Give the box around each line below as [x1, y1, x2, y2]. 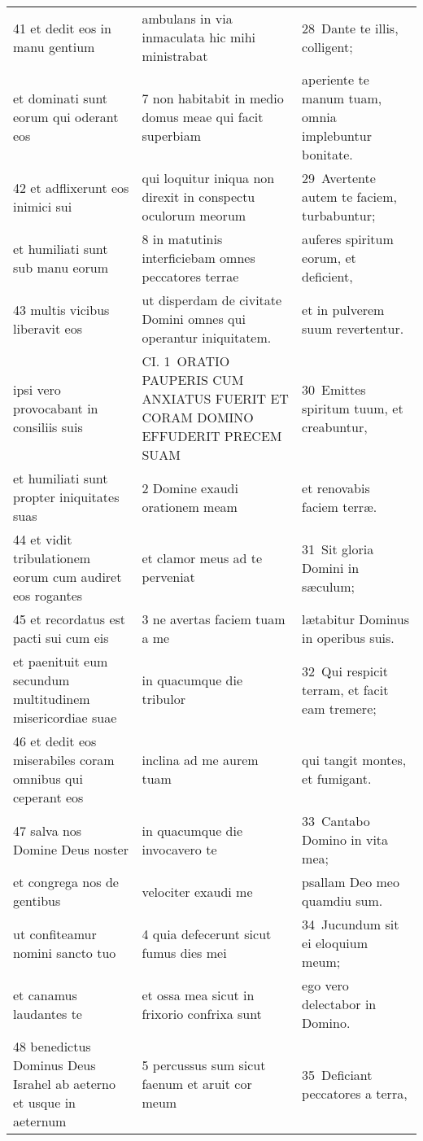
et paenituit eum [13, 652, 108, 671]
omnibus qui [13, 769, 83, 788]
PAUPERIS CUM [142, 370, 244, 389]
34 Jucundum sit [302, 915, 399, 933]
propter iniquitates [13, 487, 120, 506]
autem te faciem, [302, 187, 397, 206]
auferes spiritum [302, 230, 394, 248]
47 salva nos [13, 820, 82, 840]
